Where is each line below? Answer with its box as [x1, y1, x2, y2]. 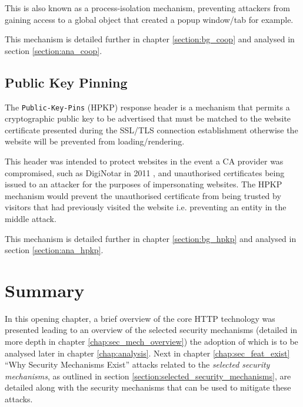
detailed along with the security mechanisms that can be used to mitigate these [5, 381, 291, 393]
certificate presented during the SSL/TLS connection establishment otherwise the [5, 123, 298, 136]
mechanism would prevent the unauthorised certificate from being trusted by [5, 189, 281, 201]
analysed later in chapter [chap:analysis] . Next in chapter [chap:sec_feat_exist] [5, 347, 290, 359]
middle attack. [5, 212, 56, 224]
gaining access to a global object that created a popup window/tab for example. [5, 13, 294, 25]
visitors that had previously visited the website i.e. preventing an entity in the [5, 201, 287, 213]
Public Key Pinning [5, 73, 128, 91]
